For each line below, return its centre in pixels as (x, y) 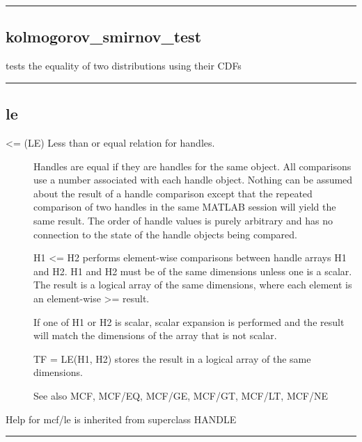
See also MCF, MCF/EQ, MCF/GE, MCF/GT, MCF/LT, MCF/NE (181, 395)
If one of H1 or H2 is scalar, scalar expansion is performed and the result (189, 321)
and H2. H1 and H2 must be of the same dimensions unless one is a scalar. (193, 271)
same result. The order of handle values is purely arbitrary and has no (183, 220)
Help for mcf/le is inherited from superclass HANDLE (121, 419)
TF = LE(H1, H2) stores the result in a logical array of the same (172, 358)
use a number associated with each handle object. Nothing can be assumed (193, 180)
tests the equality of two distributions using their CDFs (124, 66)
